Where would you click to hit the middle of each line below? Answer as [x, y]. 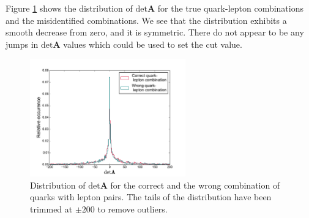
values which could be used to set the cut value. [153, 44]
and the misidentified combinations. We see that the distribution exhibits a [146, 20]
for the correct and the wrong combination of [195, 185]
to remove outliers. [132, 209]
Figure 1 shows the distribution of [69, 8]
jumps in [22, 44]
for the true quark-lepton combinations [230, 8]
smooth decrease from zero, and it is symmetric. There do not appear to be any [155, 32]
